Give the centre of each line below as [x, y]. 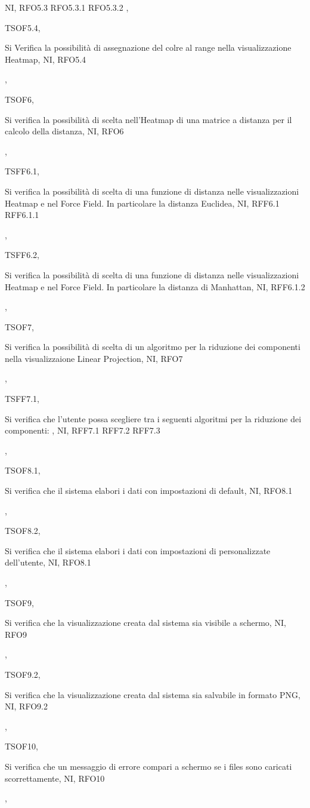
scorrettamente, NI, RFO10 [55, 778]
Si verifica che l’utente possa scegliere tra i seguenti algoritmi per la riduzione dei [153, 418]
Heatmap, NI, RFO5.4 [46, 59]
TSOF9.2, [23, 674]
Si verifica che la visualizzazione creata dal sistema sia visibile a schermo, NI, [145, 623]
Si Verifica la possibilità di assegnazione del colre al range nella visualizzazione [148, 47]
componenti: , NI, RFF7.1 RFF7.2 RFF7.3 [83, 430]
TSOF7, [19, 326]
